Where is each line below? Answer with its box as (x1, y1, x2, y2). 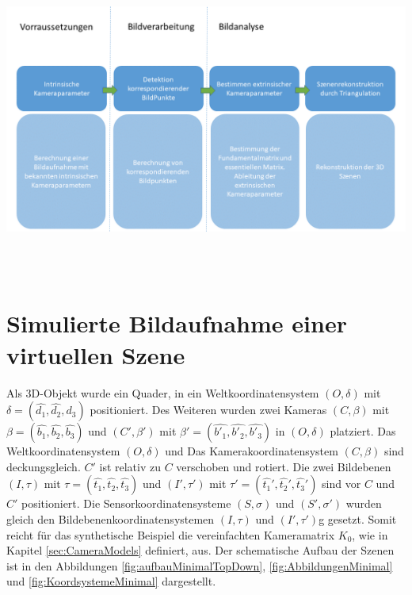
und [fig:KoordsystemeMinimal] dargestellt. (6, 573, 216, 589)
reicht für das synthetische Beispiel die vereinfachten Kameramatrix (6, 526, 335, 543)
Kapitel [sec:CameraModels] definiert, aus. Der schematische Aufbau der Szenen (6, 542, 395, 559)
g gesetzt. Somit (319, 510, 397, 527)
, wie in (352, 526, 388, 543)
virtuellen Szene (6, 338, 185, 370)
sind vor (322, 475, 361, 492)
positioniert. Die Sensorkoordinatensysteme (21, 495, 231, 512)
